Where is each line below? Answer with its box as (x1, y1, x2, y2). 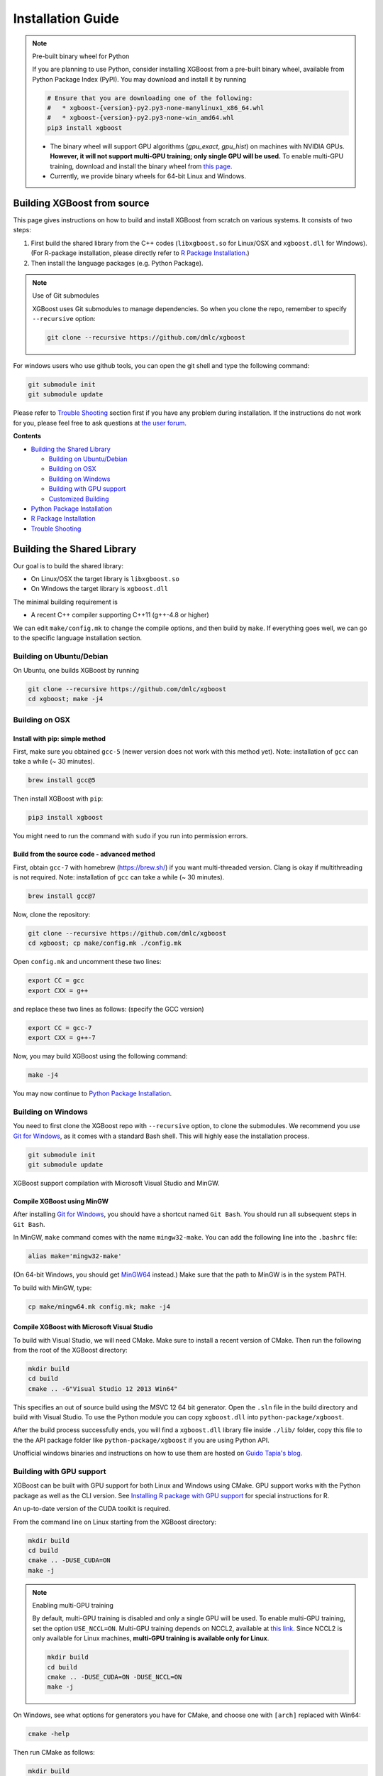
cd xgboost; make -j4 (28, 695, 104, 703)
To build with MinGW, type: (13, 1283, 92, 1292)
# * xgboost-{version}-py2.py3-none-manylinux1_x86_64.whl (47, 104, 265, 112)
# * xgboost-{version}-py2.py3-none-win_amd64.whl (47, 114, 235, 122)
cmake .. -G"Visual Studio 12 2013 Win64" (28, 1385, 178, 1392)
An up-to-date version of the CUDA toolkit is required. (13, 1505, 171, 1513)
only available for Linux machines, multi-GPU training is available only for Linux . (32, 1634, 270, 1642)
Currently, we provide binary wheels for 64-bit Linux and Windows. (50, 172, 247, 180)
